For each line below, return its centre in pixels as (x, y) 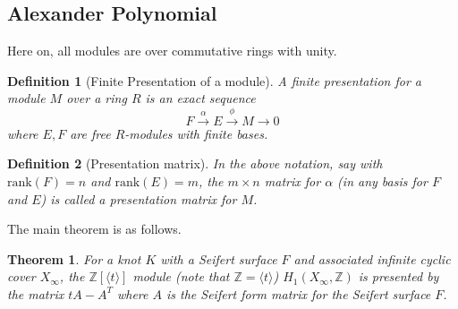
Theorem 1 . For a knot (74, 258)
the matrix (36, 293)
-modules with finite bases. (196, 133)
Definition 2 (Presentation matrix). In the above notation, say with (195, 163)
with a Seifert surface (219, 258)
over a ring (97, 98)
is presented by (399, 276)
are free (90, 133)
